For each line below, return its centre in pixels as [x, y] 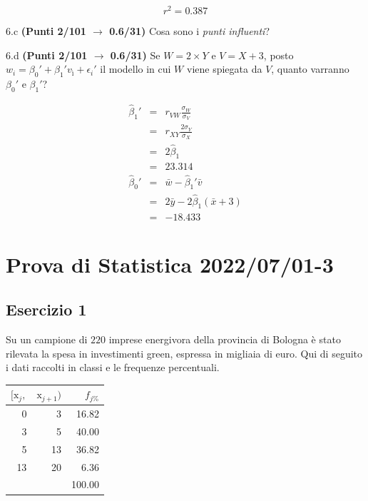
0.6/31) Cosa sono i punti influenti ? [190, 31]
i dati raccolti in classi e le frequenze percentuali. [113, 367]
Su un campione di [47, 339]
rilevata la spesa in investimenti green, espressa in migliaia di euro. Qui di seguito [184, 353]
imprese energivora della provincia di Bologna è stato [225, 339]
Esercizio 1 [46, 309]
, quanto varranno [310, 69]
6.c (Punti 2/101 [46, 31]
